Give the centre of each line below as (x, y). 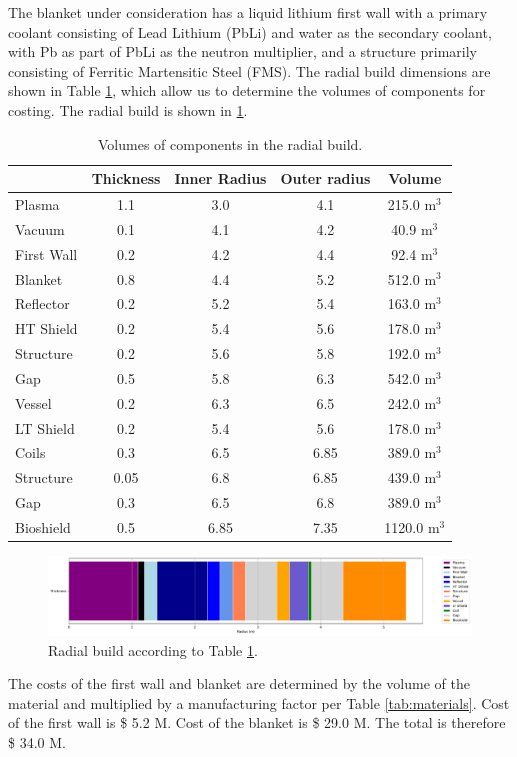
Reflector (42, 303)
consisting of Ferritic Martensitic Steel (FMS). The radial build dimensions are (249, 70)
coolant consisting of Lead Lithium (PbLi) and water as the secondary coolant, (250, 31)
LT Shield (45, 427)
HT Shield (46, 328)
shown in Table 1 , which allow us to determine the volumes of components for (247, 90)
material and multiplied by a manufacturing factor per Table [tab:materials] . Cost (259, 702)
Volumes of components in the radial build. (230, 143)
